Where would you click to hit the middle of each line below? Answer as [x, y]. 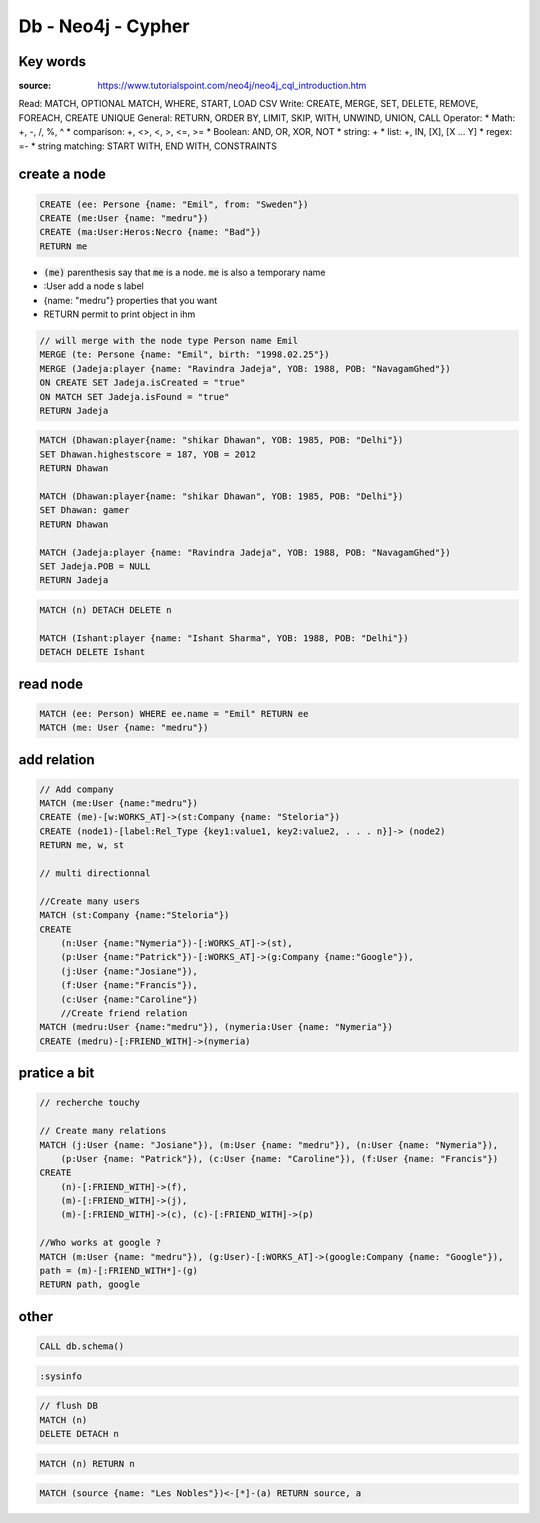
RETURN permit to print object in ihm [119, 314]
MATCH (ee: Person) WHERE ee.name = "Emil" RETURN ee [174, 713]
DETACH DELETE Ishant [92, 652]
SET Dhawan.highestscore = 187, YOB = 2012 [148, 454]
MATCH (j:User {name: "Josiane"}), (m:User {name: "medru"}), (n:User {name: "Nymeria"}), [269, 1144]
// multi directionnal [95, 873]
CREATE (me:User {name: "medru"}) [124, 218]
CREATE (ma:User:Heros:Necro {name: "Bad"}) [150, 232]
